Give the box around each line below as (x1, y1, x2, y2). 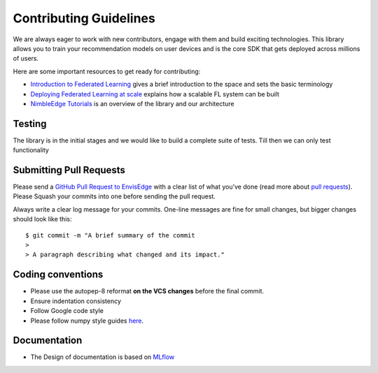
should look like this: (13, 215, 72, 224)
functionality (13, 146, 49, 154)
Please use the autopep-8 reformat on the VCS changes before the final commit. (30, 287, 265, 295)
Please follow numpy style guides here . (30, 316, 144, 325)
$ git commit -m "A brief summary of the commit (25, 231, 195, 239)
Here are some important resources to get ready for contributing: (13, 67, 201, 75)
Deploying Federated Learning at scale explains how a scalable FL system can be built (30, 89, 280, 98)
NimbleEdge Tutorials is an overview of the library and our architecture (30, 99, 234, 108)
